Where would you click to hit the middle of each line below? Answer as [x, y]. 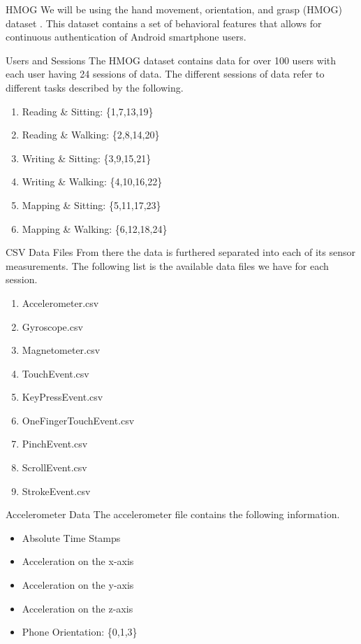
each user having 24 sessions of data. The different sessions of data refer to [165, 74]
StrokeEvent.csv [56, 491]
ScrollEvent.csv [54, 467]
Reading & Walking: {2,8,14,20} [91, 135]
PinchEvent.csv [55, 444]
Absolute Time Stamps [71, 537]
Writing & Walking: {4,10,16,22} [92, 181]
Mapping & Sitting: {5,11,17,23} [91, 205]
